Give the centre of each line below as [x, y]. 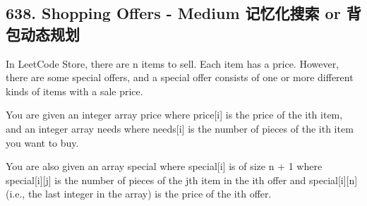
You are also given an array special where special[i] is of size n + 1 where [164, 166]
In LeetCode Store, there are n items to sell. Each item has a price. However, [173, 63]
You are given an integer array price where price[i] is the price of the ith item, [174, 115]
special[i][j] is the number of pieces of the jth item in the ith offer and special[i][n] [182, 180]
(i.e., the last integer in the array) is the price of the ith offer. [139, 194]
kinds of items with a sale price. [74, 91]
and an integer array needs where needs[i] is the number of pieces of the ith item [180, 128]
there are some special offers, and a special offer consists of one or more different [180, 77]
